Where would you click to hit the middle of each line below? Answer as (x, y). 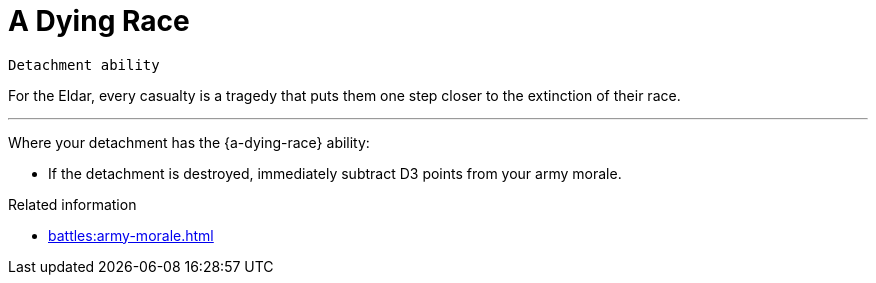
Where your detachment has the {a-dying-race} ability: (189, 142)
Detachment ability (84, 64)
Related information (72, 204)
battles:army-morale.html (131, 235)
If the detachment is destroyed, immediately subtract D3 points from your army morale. (335, 173)
